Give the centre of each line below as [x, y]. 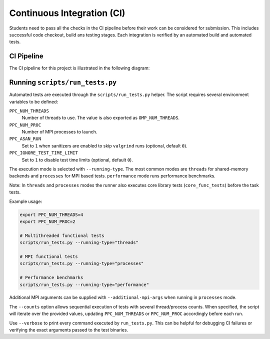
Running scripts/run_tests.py [63, 82]
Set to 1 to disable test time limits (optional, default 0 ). [77, 159]
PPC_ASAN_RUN [25, 139]
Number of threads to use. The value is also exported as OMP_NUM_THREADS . [101, 118]
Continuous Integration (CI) [67, 13]
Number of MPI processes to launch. [59, 132]
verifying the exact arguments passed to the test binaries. [69, 330]
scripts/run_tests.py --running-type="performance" [84, 284]
